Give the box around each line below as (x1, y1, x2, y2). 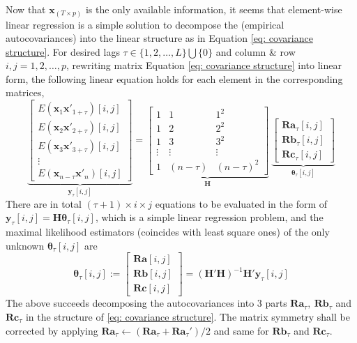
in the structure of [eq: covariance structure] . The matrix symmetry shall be (25, 309, 350, 323)
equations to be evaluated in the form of (155, 196, 328, 211)
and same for (213, 323, 269, 337)
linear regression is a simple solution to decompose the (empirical (6, 17, 284, 31)
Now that (6, 2, 46, 16)
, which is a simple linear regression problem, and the (95, 210, 324, 224)
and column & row (215, 44, 296, 59)
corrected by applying (6, 323, 98, 337)
